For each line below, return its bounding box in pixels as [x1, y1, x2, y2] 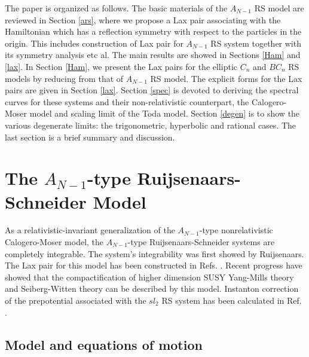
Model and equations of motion [5, 335, 203, 353]
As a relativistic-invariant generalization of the [5, 224, 175, 236]
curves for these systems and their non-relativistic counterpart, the [5, 95, 249, 108]
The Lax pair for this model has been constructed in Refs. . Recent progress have [5, 259, 302, 271]
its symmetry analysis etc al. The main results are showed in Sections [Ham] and [5, 48, 301, 61]
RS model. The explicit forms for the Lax [150, 72, 302, 84]
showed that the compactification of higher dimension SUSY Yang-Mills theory [5, 270, 294, 283]
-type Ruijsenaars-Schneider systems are [127, 236, 275, 248]
